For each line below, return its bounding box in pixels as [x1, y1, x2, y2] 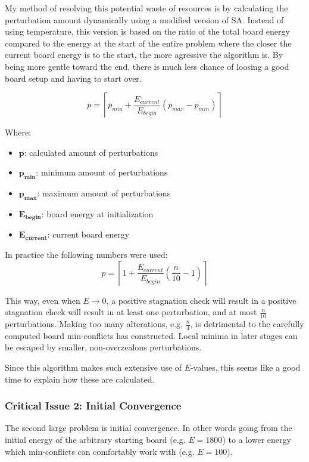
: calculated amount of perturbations [24, 146, 158, 158]
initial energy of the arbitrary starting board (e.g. [5, 433, 186, 446]
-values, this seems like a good [191, 361, 301, 374]
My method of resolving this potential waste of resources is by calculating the [5, 2, 288, 14]
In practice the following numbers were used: [5, 248, 168, 260]
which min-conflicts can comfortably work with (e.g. [5, 445, 195, 457]
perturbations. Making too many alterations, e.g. [5, 318, 183, 329]
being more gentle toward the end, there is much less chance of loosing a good [5, 60, 289, 72]
